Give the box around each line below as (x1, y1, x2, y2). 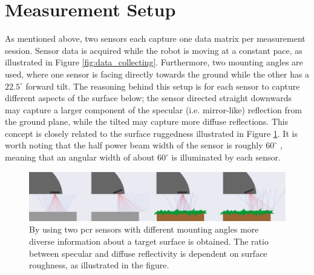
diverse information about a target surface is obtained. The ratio (29, 235, 269, 247)
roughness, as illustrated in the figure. (29, 259, 169, 271)
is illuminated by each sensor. (171, 151, 281, 164)
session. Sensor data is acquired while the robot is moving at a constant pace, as (5, 44, 303, 56)
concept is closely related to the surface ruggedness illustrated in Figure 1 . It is (5, 127, 298, 139)
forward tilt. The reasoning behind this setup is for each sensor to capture (25, 79, 300, 92)
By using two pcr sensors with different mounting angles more (29, 223, 259, 236)
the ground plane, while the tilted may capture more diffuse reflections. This (5, 115, 289, 128)
